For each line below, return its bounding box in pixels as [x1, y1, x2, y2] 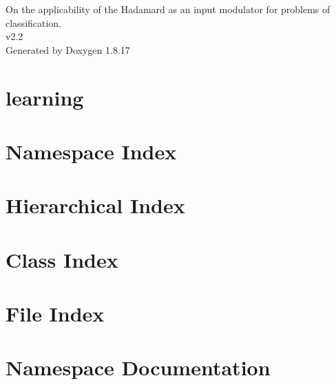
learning [6, 83, 84, 111]
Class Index [6, 245, 118, 273]
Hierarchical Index [6, 191, 185, 219]
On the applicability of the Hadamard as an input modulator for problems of [6, 2, 330, 16]
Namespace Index [6, 137, 177, 165]
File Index [6, 299, 105, 328]
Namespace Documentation [6, 353, 271, 382]
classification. [6, 15, 62, 30]
